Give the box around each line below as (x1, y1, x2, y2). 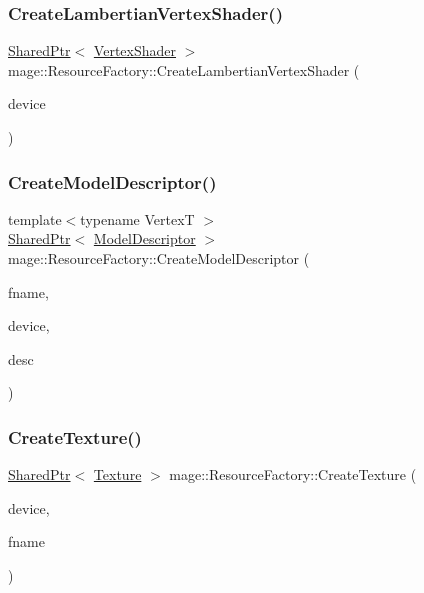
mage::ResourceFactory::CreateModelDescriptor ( (8, 248, 310, 268)
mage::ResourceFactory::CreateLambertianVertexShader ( (8, 59, 360, 80)
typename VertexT (80, 208, 195, 229)
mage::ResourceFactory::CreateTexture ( (169, 464, 417, 485)
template (8, 208, 62, 229)
